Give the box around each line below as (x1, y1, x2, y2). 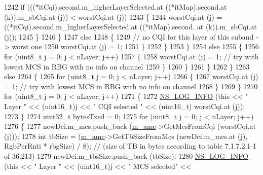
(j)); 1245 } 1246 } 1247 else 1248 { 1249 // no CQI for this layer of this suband (4, 31, 254, 42)
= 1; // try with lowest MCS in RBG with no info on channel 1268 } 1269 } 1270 (4, 81, 258, 91)
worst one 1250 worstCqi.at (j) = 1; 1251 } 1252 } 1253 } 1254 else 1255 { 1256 (12, 41, 259, 52)
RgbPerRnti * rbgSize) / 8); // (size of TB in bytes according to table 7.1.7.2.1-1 (4, 141, 257, 151)
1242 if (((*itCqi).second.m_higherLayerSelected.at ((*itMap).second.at (4, 2, 227, 12)
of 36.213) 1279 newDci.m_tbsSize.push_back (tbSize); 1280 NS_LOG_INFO (4, 150, 248, 161)
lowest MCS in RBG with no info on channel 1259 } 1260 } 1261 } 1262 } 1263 (4, 61, 250, 72)
